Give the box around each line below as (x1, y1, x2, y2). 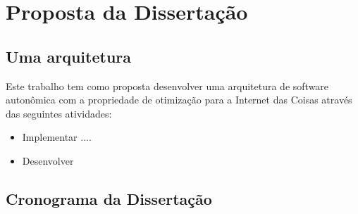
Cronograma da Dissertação (6, 187, 212, 209)
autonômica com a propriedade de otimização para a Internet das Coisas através (6, 92, 352, 107)
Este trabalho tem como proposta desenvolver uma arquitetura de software (6, 78, 329, 93)
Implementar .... (22, 130, 92, 144)
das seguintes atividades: (6, 106, 112, 120)
